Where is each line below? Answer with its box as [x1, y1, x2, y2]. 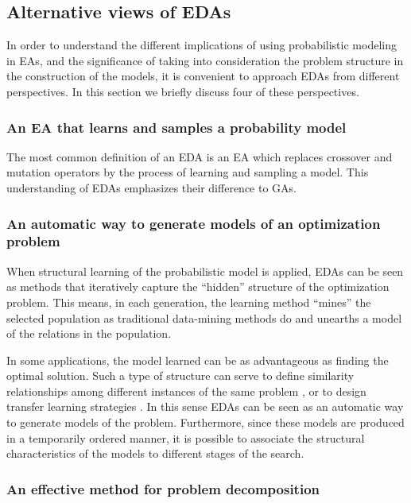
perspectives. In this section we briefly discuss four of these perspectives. [6, 83, 359, 99]
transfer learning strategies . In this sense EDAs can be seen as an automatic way [6, 398, 404, 415]
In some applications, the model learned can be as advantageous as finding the [6, 351, 389, 368]
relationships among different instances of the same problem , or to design [6, 382, 366, 399]
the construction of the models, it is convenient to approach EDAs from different [6, 68, 400, 84]
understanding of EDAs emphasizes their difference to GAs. [6, 179, 297, 195]
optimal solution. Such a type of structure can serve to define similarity [6, 367, 355, 384]
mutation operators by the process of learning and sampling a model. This [6, 164, 369, 180]
